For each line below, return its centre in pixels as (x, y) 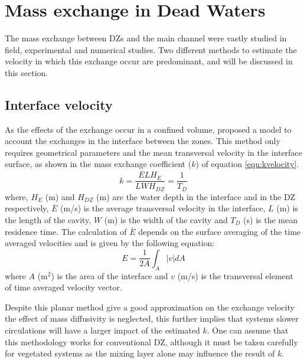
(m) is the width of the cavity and (166, 220)
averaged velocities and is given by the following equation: (110, 243)
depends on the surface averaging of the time (220, 231)
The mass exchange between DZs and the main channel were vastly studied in (146, 38)
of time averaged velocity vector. (63, 287)
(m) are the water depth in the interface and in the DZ (196, 196)
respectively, (27, 208)
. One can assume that (248, 330)
